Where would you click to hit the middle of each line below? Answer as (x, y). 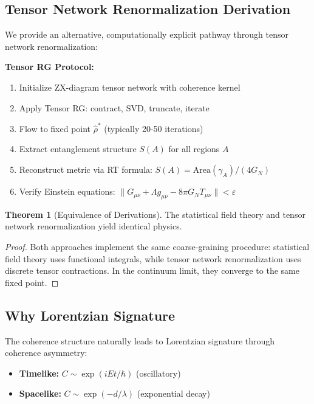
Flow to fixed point (55, 128)
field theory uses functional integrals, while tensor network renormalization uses (153, 258)
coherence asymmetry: (46, 353)
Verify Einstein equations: (67, 191)
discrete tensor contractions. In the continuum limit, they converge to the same (152, 270)
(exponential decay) (173, 393)
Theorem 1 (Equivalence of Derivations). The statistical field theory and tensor (155, 214)
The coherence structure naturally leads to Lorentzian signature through (140, 340)
